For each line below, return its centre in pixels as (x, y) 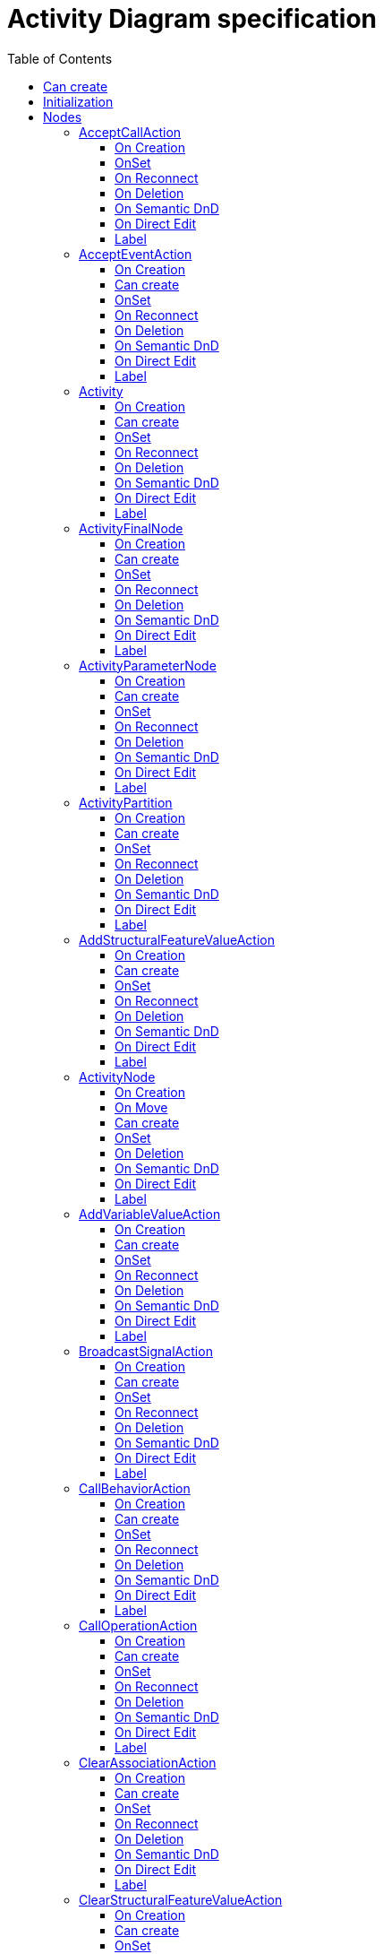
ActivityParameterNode (148, 665)
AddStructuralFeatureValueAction (177, 939)
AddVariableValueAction (150, 1214)
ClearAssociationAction (148, 1762)
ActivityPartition (126, 802)
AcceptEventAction (136, 254)
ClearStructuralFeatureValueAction (181, 1899)
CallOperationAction (138, 1625)
